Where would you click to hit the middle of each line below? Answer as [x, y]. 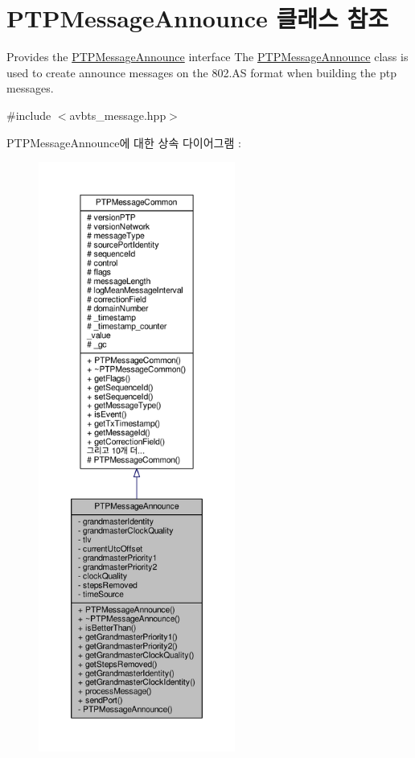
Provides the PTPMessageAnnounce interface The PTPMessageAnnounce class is [207, 57]
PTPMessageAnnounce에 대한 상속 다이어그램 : [124, 142]
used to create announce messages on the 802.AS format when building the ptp [201, 72]
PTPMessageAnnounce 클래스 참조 [197, 18]
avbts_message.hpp [118, 115]
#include [29, 115]
